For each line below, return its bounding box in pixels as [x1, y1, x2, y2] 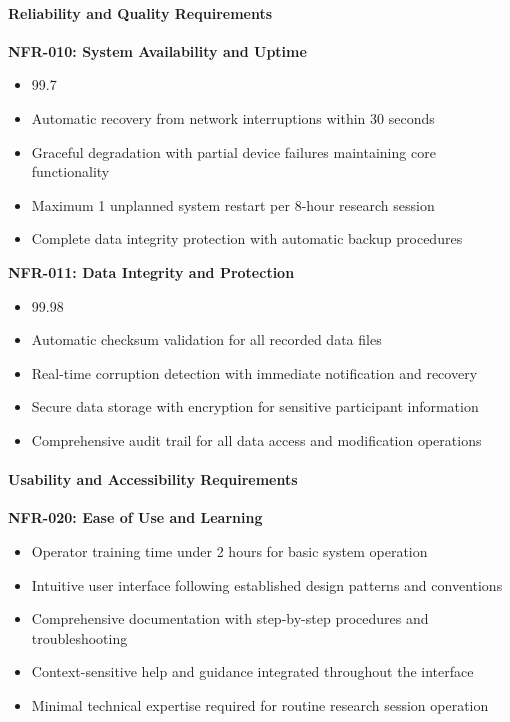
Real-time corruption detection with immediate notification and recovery [31, 362, 478, 383]
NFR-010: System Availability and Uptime [8, 40, 307, 61]
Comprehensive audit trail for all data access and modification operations [31, 429, 482, 450]
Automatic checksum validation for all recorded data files [31, 329, 382, 350]
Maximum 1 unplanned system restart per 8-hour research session [31, 194, 435, 215]
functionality [31, 161, 110, 182]
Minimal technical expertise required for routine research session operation [31, 694, 489, 715]
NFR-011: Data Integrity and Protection [8, 261, 295, 282]
